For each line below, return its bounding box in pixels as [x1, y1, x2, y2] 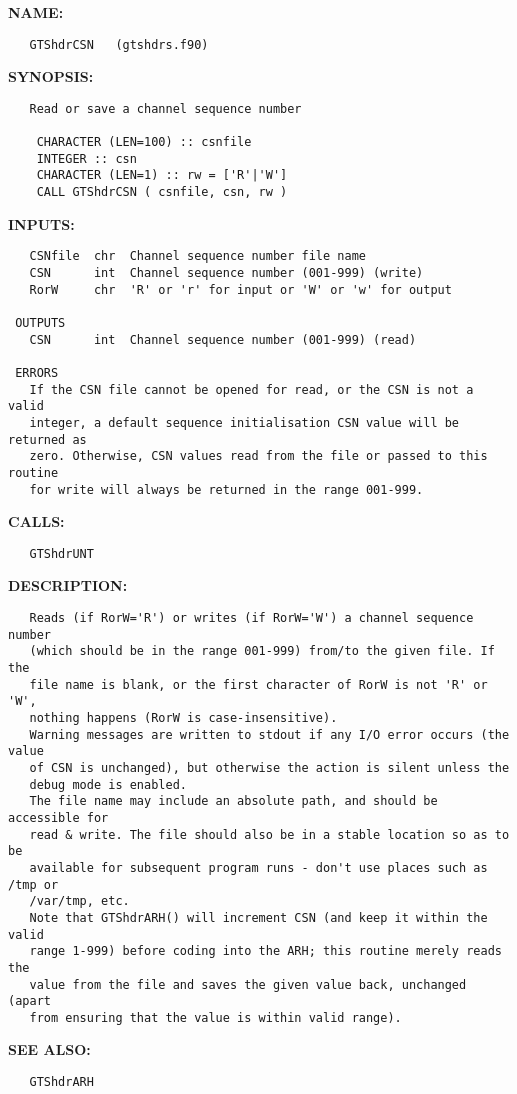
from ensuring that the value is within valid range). [29, 1010, 402, 1025]
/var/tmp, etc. [29, 894, 130, 909]
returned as [8, 432, 87, 447]
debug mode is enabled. [29, 777, 187, 792]
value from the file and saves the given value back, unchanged [29, 977, 467, 992]
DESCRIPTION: [8, 575, 128, 596]
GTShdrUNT [29, 546, 94, 561]
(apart [8, 994, 51, 1009]
